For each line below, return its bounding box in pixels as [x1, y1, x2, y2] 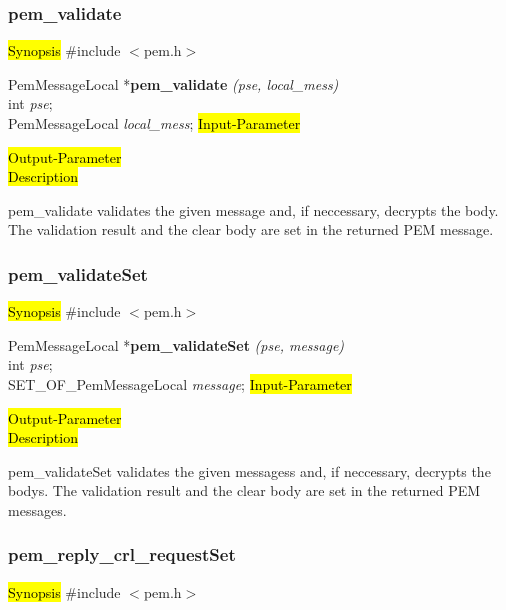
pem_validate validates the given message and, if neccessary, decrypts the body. [8, 199, 499, 220]
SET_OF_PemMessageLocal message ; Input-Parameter [8, 373, 352, 394]
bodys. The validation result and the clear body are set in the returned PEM [8, 480, 481, 501]
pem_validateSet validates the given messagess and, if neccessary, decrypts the [8, 460, 491, 481]
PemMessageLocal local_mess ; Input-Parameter [8, 113, 301, 133]
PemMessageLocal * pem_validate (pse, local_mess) [8, 73, 339, 94]
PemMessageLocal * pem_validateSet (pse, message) [8, 334, 345, 355]
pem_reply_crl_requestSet [8, 542, 236, 567]
